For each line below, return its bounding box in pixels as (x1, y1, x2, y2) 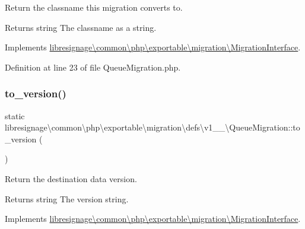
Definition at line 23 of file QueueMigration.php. (5, 61, 181, 73)
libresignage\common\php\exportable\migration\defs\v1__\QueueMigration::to (5, 121, 300, 133)
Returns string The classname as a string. (5, 21, 157, 33)
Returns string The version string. (5, 192, 129, 205)
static (5, 109, 25, 122)
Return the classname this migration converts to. (5, 1, 183, 13)
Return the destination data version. (5, 172, 137, 185)
